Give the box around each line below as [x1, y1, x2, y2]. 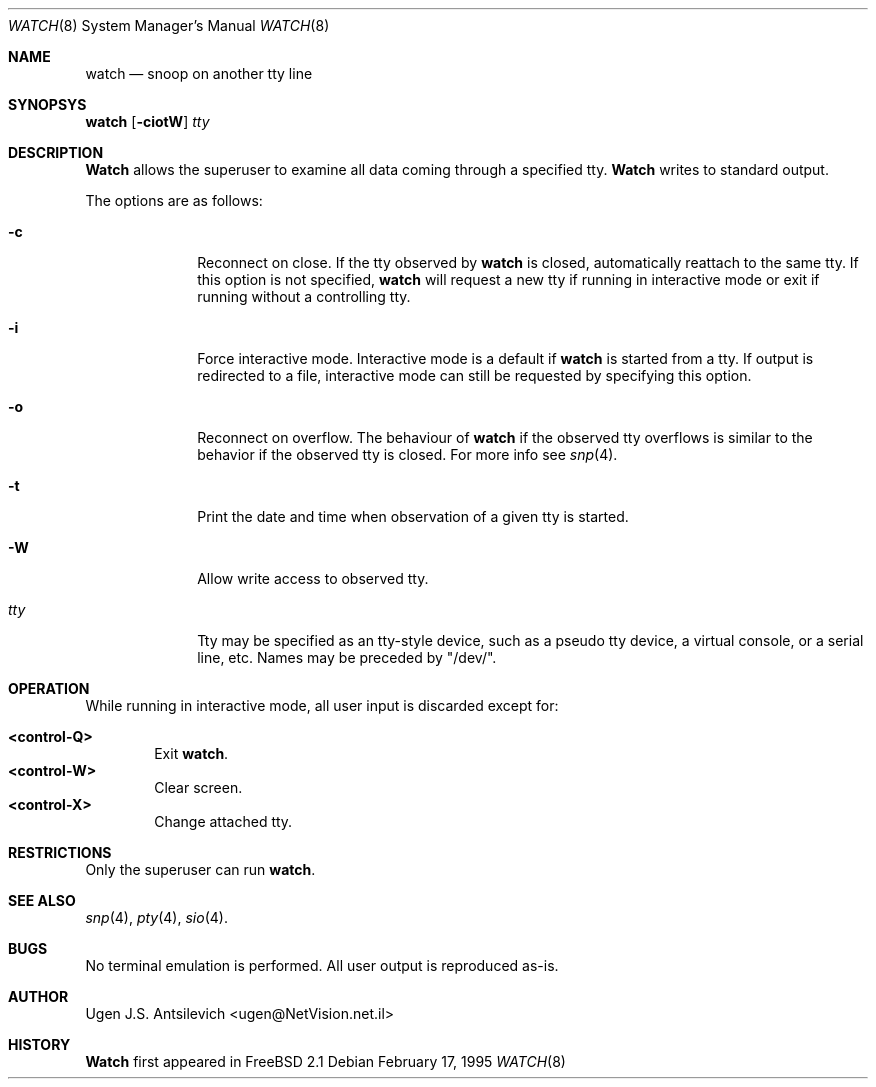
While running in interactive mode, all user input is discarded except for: [85, 697, 559, 714]
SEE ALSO [8, 892, 76, 909]
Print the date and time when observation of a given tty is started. [197, 508, 629, 525]
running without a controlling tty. [197, 288, 411, 305]
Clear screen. [154, 779, 243, 796]
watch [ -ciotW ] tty [85, 113, 210, 130]
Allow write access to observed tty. [197, 570, 429, 587]
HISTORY [8, 1036, 71, 1053]
